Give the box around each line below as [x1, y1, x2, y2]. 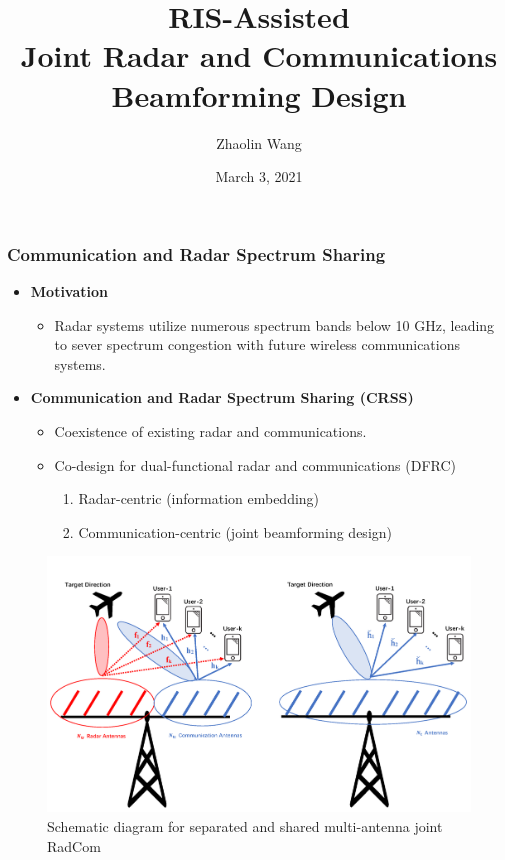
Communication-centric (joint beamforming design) [78, 521, 393, 542]
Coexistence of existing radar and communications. [54, 420, 367, 441]
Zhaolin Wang [216, 132, 302, 153]
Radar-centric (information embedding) [78, 488, 320, 509]
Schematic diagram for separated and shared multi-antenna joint [47, 816, 443, 837]
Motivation [30, 280, 109, 301]
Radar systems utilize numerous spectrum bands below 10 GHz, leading [54, 314, 495, 335]
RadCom [47, 835, 101, 856]
